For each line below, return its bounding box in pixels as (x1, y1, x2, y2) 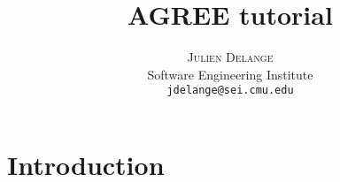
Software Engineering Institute (147, 64, 313, 83)
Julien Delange (187, 48, 274, 66)
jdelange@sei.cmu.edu (166, 84, 294, 97)
